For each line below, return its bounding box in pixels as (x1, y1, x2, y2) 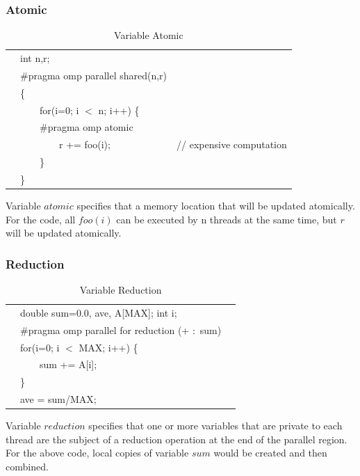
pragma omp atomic (47, 120, 133, 134)
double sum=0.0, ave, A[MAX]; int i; (20, 305, 177, 319)
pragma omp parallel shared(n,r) (28, 68, 167, 82)
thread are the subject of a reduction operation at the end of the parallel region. (6, 431, 347, 446)
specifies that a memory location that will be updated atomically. (76, 198, 355, 213)
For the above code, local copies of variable (6, 445, 189, 460)
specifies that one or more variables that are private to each (88, 418, 343, 433)
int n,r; (20, 51, 50, 65)
